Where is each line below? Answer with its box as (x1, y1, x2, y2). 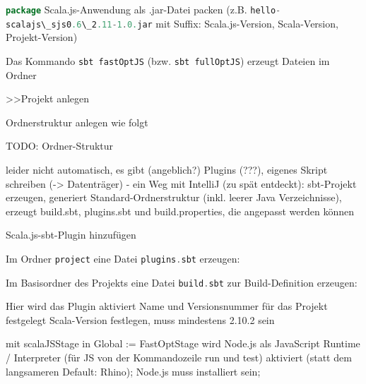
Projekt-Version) (6, 30, 78, 44)
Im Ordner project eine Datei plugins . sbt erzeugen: (6, 251, 240, 265)
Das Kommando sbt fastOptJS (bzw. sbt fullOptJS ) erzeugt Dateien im (6, 53, 330, 68)
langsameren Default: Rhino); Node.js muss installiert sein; (6, 364, 261, 378)
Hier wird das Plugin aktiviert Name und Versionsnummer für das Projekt (6, 299, 328, 313)
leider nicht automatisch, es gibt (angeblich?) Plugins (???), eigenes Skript (6, 162, 328, 176)
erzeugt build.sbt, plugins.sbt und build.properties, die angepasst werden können (6, 203, 355, 218)
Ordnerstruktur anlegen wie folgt (6, 114, 148, 129)
